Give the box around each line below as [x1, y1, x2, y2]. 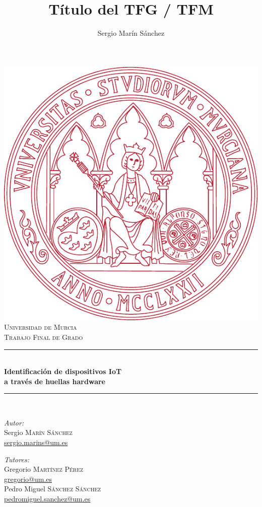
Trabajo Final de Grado [4, 331, 83, 342]
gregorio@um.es [4, 473, 52, 484]
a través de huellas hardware [4, 376, 105, 386]
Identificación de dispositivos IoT [4, 366, 122, 377]
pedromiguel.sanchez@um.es [4, 493, 91, 504]
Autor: [4, 417, 24, 427]
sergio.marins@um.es [4, 437, 68, 448]
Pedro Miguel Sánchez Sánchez [4, 483, 101, 494]
